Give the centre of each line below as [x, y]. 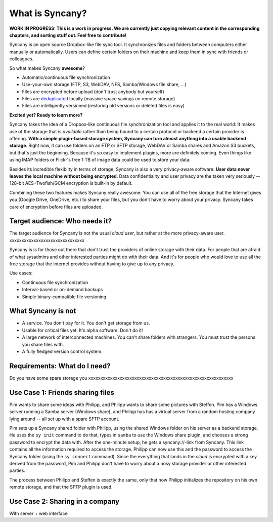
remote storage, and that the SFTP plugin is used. [61, 487]
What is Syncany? [48, 13]
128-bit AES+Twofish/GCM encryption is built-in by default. [71, 183]
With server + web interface [38, 513]
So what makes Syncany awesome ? [47, 68]
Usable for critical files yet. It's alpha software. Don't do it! [83, 330]
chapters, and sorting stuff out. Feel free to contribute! [68, 35]
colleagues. [21, 59]
